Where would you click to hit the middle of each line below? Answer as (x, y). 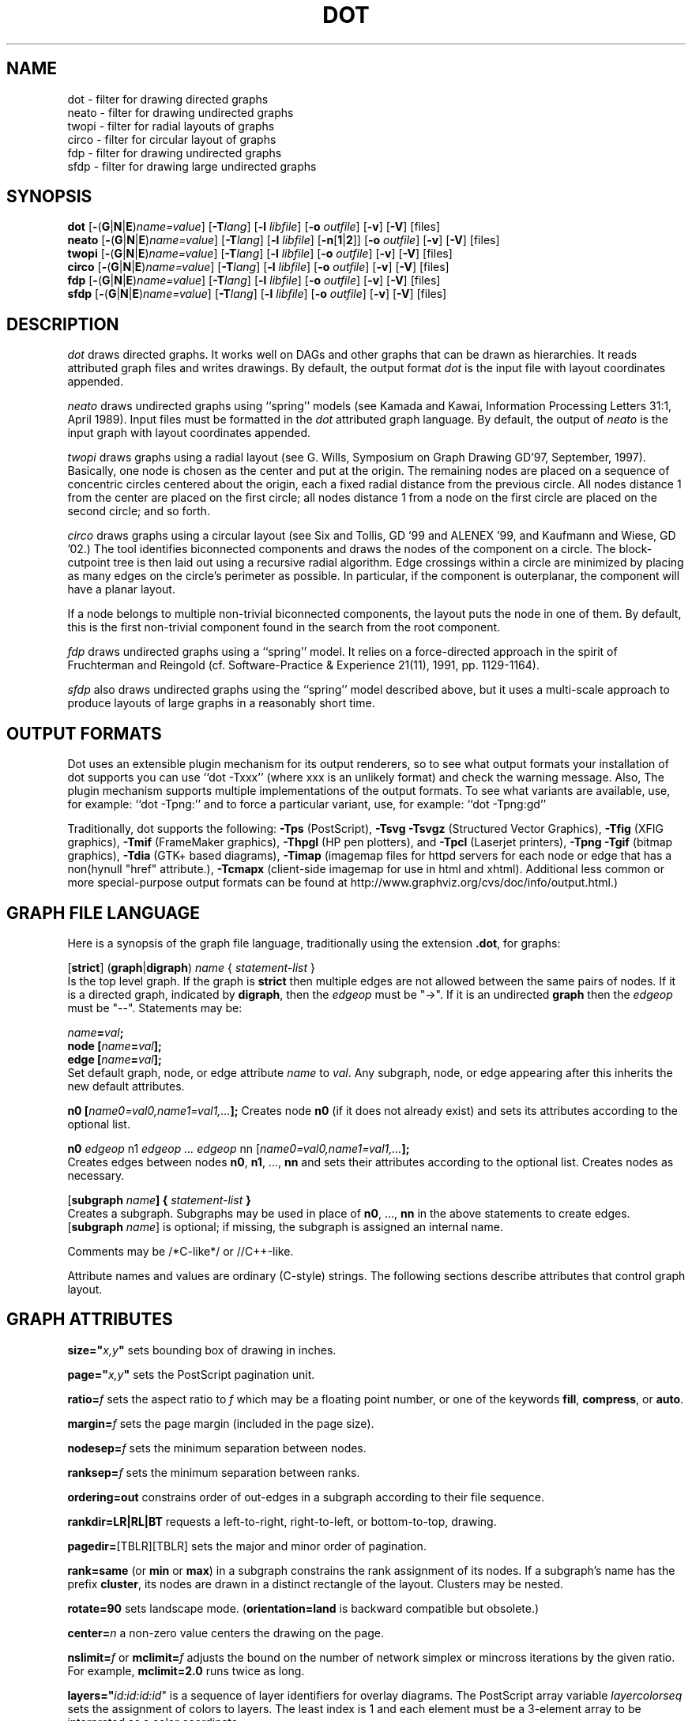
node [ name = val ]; (115, 1045)
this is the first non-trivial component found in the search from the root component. (284, 627)
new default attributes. (126, 1086)
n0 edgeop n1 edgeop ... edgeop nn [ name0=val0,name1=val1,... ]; (239, 1148)
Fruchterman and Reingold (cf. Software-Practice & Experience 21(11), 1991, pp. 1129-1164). (303, 665)
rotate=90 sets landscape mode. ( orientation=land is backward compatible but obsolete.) (303, 1608)
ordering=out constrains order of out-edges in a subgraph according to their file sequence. (306, 1497)
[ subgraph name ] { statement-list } (159, 1199)
